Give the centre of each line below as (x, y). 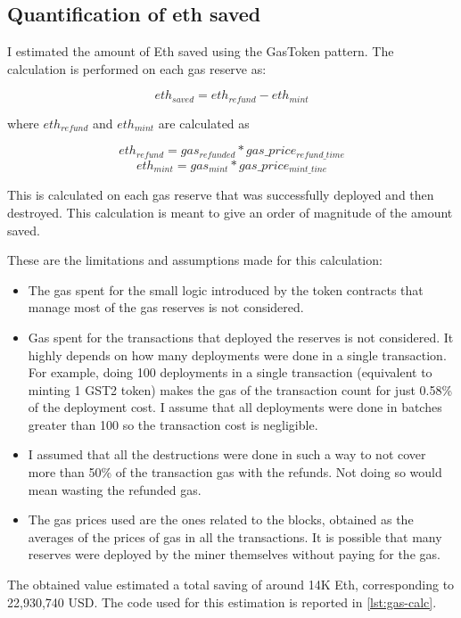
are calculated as (204, 123)
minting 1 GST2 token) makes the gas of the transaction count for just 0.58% (240, 389)
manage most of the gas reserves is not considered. (166, 307)
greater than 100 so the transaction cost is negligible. (173, 424)
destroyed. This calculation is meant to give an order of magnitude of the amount (230, 212)
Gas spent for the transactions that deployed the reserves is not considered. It (241, 337)
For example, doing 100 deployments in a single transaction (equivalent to (230, 372)
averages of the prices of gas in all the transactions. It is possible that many (235, 536)
